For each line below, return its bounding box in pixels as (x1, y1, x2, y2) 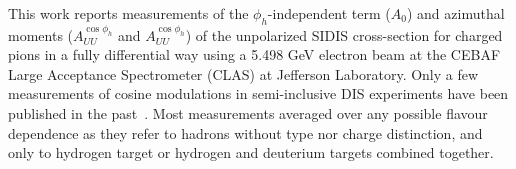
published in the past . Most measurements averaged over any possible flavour (8, 102, 488, 123)
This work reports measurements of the (8, 3, 249, 23)
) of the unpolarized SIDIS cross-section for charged (185, 24, 503, 45)
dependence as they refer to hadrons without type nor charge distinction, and (8, 122, 483, 143)
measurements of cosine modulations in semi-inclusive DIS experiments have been (8, 83, 509, 104)
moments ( (8, 24, 74, 45)
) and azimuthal (406, 3, 505, 23)
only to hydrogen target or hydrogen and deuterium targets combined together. (8, 142, 494, 163)
